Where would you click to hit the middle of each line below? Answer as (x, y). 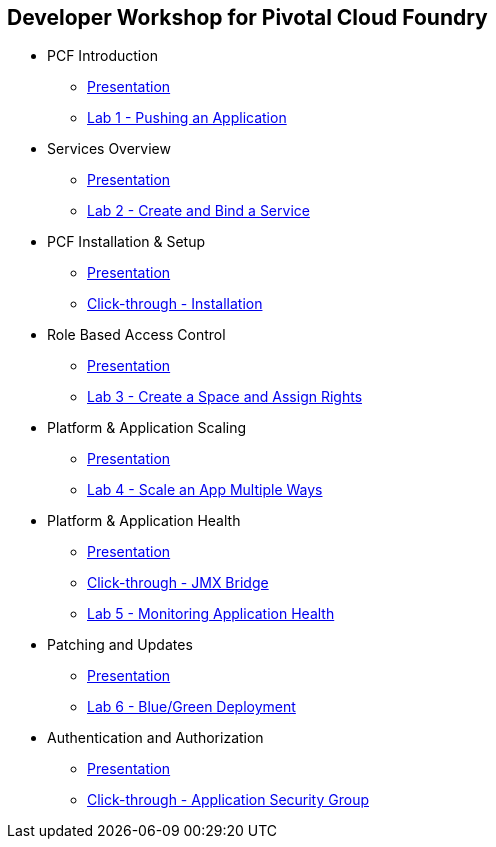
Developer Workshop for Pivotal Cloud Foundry (247, 17)
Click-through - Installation (175, 304)
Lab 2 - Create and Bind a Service (198, 211)
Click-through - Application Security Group (228, 800)
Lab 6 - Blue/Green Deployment (191, 707)
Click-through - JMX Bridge (178, 583)
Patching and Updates (120, 645)
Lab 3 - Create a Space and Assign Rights (225, 397)
